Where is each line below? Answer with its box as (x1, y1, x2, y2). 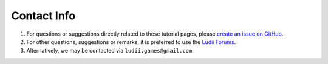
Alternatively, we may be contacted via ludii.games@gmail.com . (26, 47, 194, 54)
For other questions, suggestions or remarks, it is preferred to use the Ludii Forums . (26, 38, 236, 45)
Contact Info (11, 9, 76, 22)
